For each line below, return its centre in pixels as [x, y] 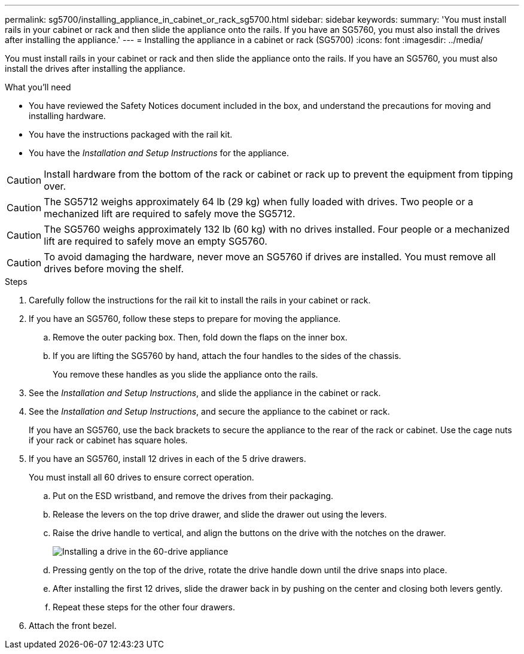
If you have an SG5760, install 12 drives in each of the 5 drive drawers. [167, 459]
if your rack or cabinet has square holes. [108, 440]
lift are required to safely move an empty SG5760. [156, 241]
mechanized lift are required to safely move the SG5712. [170, 214]
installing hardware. [67, 116]
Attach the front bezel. [73, 626]
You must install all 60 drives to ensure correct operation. [141, 477]
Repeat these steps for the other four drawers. [144, 607]
